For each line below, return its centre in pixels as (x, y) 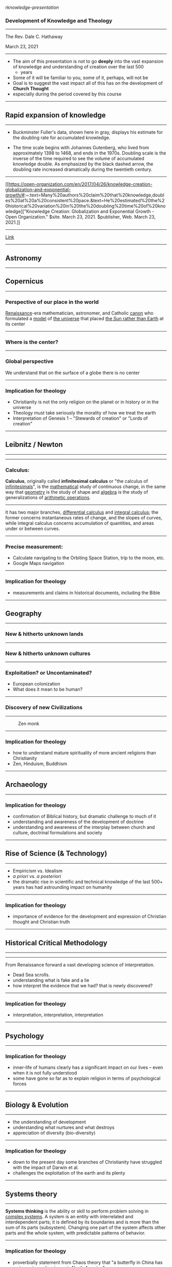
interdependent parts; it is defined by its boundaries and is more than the (82, 1222)
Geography (24, 613)
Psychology (25, 1036)
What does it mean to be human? (48, 689)
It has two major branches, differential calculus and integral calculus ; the (82, 512)
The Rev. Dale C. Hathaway (34, 37)
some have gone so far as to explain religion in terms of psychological (87, 1078)
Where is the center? (32, 342)
